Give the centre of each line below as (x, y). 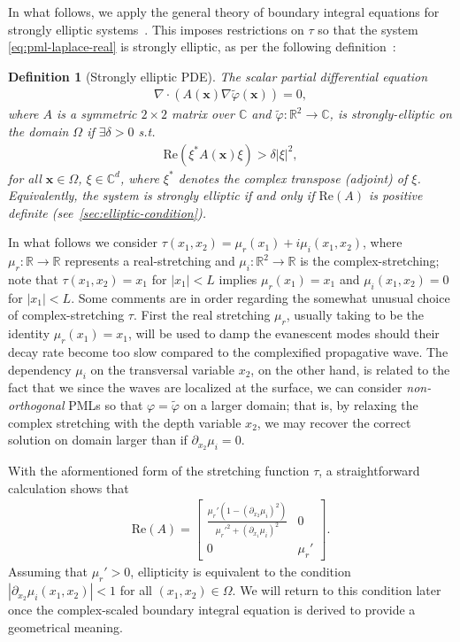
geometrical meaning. (65, 627)
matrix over (203, 114)
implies (238, 279)
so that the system (368, 29)
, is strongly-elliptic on (391, 114)
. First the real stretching (202, 315)
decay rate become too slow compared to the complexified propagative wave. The (228, 351)
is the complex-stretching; (370, 261)
